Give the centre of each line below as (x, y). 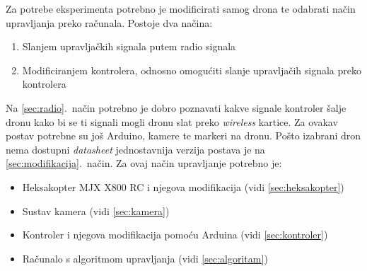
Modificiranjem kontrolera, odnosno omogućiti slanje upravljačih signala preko (192, 70)
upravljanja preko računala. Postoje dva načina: (109, 22)
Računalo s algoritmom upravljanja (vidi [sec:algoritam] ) (145, 258)
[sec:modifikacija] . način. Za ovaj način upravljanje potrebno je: (144, 163)
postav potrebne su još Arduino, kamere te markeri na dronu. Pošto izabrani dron (183, 135)
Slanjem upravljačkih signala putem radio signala (129, 46)
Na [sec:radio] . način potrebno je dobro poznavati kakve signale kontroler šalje (176, 107)
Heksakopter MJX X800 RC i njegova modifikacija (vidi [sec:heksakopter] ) (183, 186)
